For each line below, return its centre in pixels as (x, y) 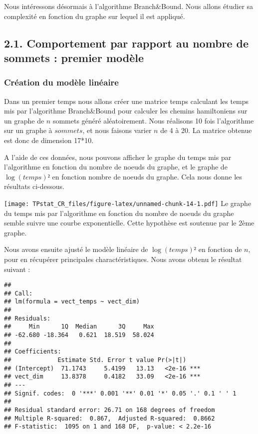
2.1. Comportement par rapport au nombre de (127, 43)
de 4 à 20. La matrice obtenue (206, 130)
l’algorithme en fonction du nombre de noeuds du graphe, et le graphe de (116, 167)
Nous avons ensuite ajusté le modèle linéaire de (76, 249)
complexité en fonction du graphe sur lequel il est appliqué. (95, 16)
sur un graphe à (28, 130)
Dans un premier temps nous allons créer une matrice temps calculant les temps (127, 101)
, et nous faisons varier (117, 130)
